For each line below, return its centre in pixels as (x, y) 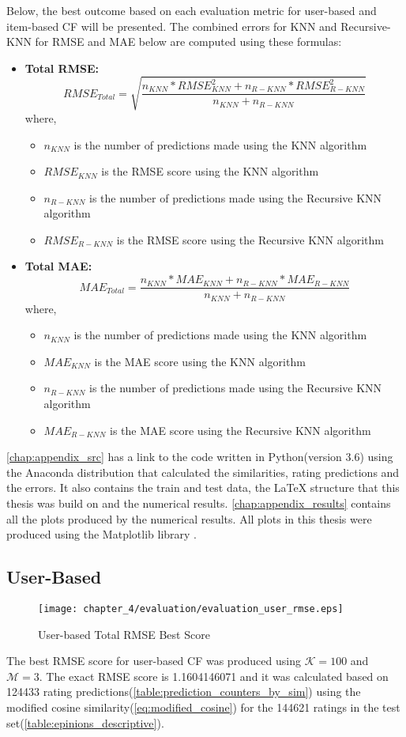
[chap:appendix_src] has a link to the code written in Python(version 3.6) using (200, 457)
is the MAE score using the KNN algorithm (200, 361)
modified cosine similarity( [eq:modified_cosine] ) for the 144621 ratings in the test (203, 707)
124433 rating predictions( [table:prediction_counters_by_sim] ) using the (184, 692)
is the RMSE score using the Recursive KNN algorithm (250, 239)
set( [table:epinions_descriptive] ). (85, 722)
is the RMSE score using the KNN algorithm (210, 171)
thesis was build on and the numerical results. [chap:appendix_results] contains (199, 503)
